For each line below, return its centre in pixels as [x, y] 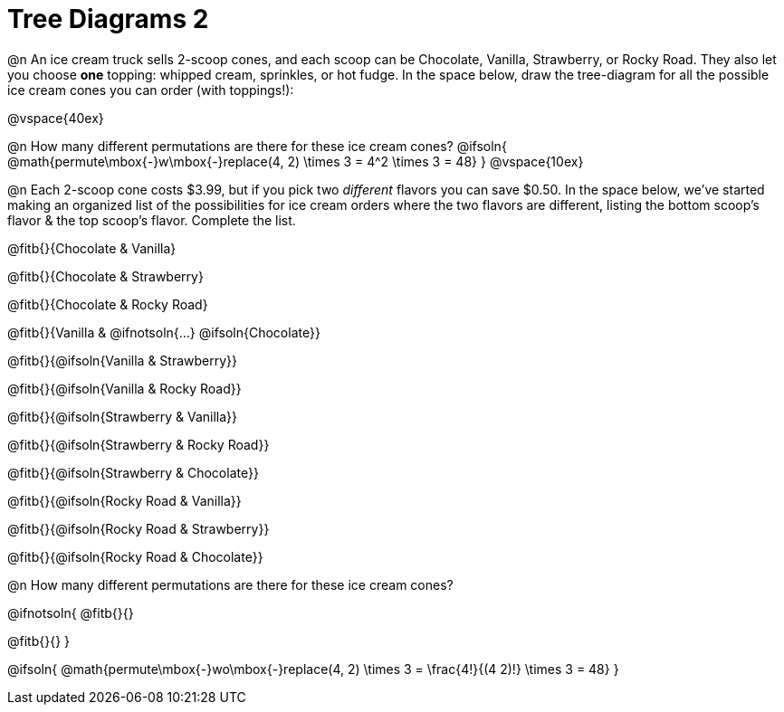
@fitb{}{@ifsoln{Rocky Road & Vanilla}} [124, 500]
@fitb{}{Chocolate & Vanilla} [92, 248]
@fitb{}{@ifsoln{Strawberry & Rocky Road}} [139, 444]
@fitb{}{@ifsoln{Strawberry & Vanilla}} [123, 416]
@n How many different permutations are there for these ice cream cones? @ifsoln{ [257, 146]
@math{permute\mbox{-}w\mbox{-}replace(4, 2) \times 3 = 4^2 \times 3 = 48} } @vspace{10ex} [296, 161]
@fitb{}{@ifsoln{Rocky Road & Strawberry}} [139, 528]
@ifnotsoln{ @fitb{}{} [71, 612]
